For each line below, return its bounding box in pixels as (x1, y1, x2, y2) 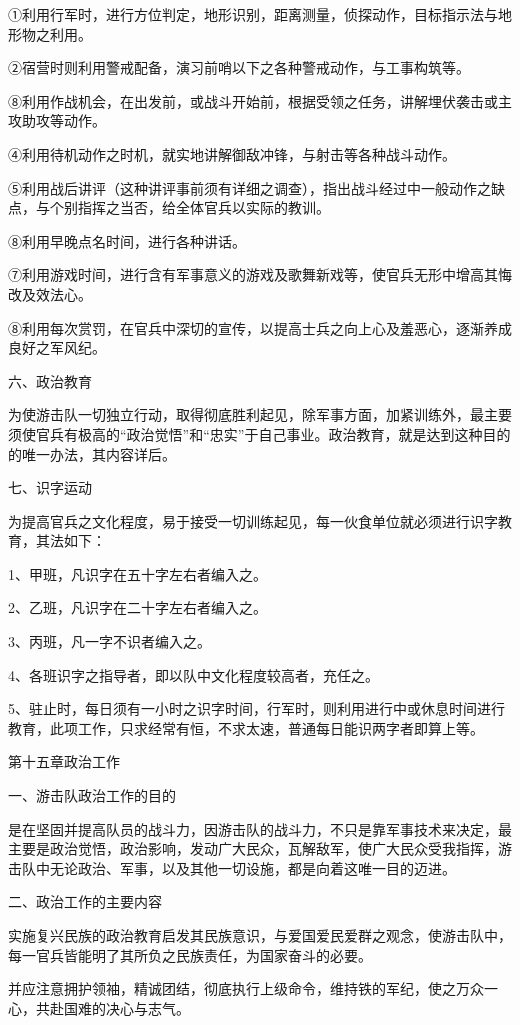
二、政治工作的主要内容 (8, 891, 162, 912)
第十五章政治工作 (8, 751, 120, 772)
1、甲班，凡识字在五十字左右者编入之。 (8, 563, 267, 584)
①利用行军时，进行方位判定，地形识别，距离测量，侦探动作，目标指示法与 (8, 4, 498, 24)
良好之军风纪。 (8, 337, 106, 358)
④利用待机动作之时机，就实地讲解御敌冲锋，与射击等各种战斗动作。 (8, 143, 456, 164)
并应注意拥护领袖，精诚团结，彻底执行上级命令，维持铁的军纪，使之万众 (8, 978, 484, 999)
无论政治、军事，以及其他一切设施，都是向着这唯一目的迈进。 (49, 857, 456, 878)
